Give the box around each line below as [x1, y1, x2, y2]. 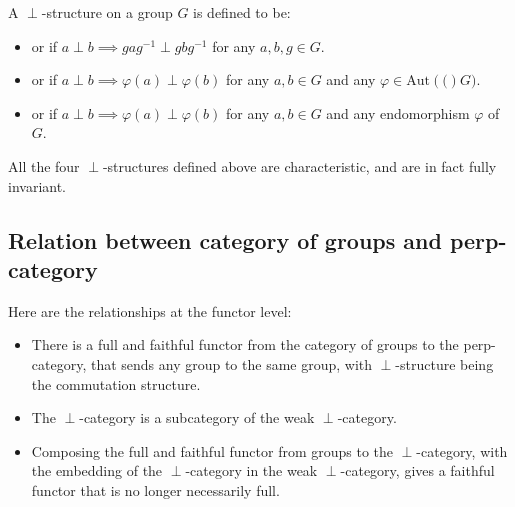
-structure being [395, 353, 494, 374]
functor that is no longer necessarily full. [31, 479, 280, 500]
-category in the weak [185, 460, 318, 481]
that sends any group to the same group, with [90, 353, 373, 374]
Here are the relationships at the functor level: [8, 300, 292, 321]
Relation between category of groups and [8, 224, 442, 255]
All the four [8, 155, 80, 176]
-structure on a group [41, 2, 173, 22]
